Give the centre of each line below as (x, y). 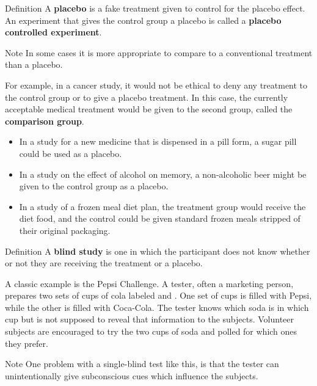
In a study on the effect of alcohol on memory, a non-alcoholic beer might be (163, 174)
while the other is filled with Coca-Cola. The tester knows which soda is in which (157, 307)
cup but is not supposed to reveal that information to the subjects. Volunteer (150, 319)
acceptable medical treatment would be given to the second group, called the (149, 109)
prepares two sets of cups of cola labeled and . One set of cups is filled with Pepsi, (158, 295)
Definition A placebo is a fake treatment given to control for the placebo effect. (155, 8)
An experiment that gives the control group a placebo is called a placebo (143, 20)
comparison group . (45, 121)
